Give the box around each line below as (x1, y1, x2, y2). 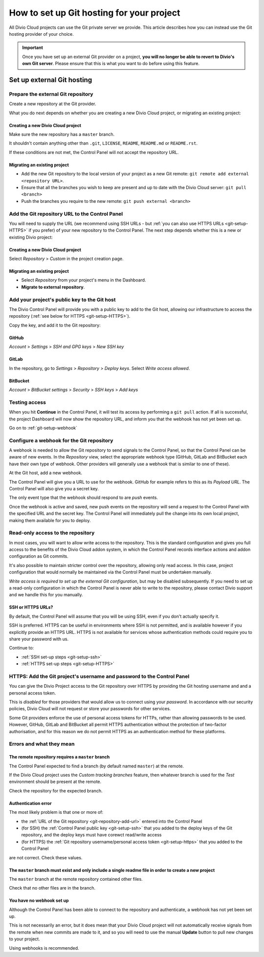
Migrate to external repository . (21, 284, 85, 290)
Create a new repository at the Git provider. (9, 101, 96, 107)
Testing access (9, 399, 46, 406)
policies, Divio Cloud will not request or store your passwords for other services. (9, 706, 171, 712)
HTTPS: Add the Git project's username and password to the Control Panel (9, 673, 190, 679)
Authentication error (9, 800, 52, 806)
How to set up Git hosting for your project (9, 7, 180, 18)
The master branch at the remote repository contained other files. (9, 876, 143, 882)
